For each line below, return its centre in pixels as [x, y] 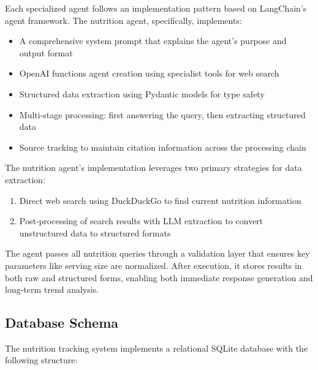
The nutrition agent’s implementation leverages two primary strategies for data [153, 168]
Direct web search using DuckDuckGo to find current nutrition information [160, 200]
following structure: [41, 360]
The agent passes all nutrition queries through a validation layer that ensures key [157, 253]
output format [46, 52]
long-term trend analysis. [52, 289]
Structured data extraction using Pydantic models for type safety [142, 93]
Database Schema [62, 323]
